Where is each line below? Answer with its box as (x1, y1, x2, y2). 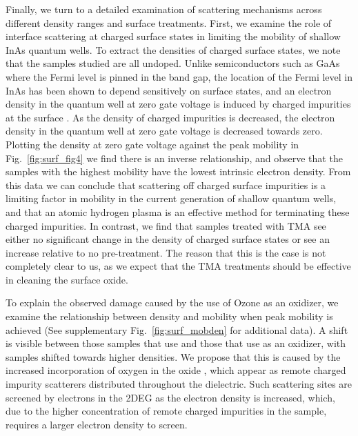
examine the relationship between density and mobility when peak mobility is (6, 309, 333, 324)
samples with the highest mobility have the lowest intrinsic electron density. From (6, 164, 351, 179)
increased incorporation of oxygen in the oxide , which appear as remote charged (6, 363, 346, 377)
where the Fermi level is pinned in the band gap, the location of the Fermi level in (6, 69, 353, 83)
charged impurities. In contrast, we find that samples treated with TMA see (6, 218, 326, 232)
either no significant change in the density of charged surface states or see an (6, 232, 330, 246)
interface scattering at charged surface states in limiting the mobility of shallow (6, 29, 341, 43)
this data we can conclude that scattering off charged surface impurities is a (6, 177, 326, 192)
